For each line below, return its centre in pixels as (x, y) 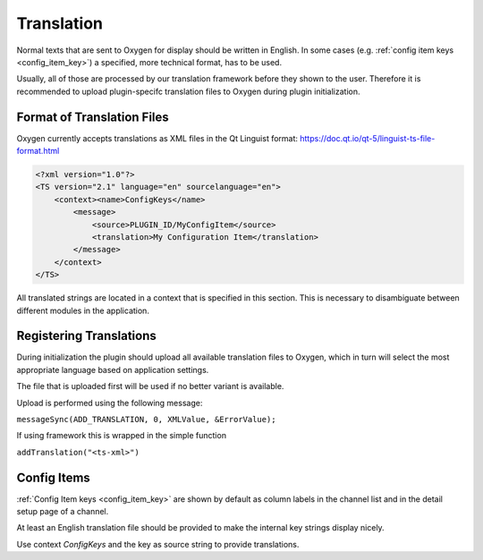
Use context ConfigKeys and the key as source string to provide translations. (158, 544)
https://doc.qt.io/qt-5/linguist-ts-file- (368, 138)
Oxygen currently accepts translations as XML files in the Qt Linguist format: (157, 138)
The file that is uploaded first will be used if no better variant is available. (150, 386)
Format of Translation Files (93, 117)
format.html (38, 151)
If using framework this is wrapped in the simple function (122, 436)
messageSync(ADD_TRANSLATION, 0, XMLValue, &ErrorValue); (146, 419)
